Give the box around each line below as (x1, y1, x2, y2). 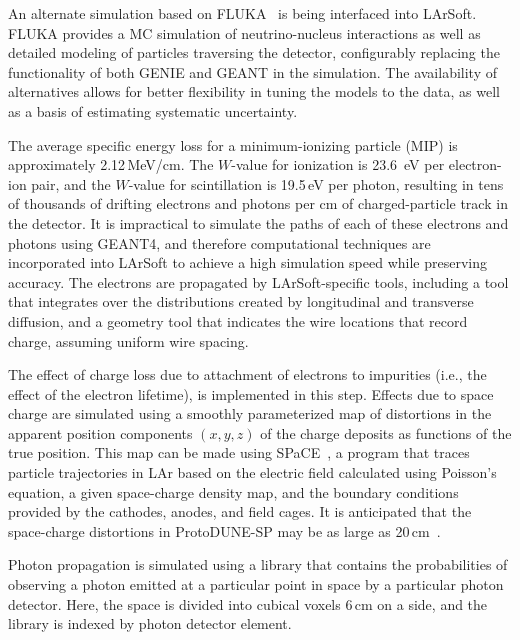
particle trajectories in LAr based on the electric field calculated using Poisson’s (8, 462, 497, 483)
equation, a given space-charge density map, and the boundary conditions (8, 481, 459, 502)
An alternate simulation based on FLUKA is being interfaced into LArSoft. (8, 3, 477, 23)
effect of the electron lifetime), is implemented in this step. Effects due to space (8, 383, 494, 404)
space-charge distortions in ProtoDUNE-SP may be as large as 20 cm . (8, 520, 441, 541)
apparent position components (8, 422, 193, 443)
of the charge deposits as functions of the (260, 422, 512, 443)
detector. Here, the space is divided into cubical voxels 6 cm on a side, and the (8, 593, 488, 614)
